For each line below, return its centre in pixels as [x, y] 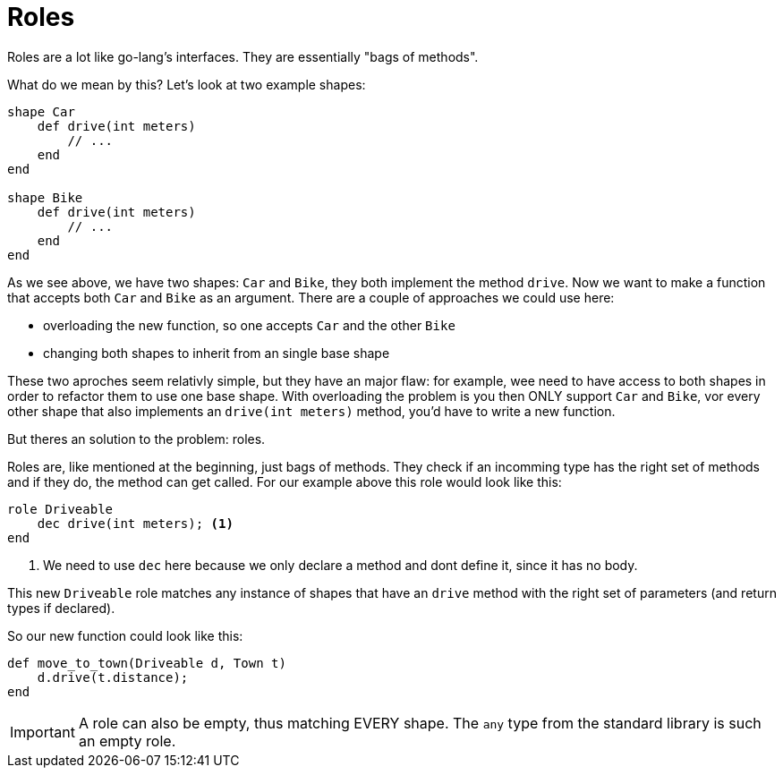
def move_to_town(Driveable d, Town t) [147, 663]
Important [43, 732]
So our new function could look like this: [125, 635]
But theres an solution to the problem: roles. [136, 439]
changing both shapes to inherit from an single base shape [217, 353]
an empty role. [127, 741]
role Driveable [60, 509]
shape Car [41, 111]
